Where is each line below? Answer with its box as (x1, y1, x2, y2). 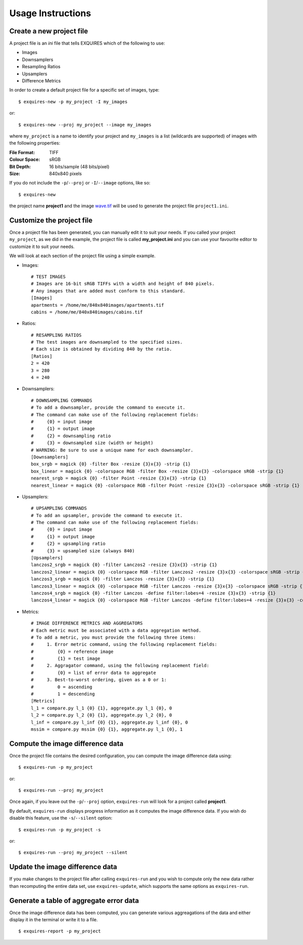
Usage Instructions (9, 8, 91, 19)
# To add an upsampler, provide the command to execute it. (31, 512, 183, 518)
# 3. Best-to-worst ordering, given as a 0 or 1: (31, 677, 167, 683)
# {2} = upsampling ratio (31, 541, 106, 547)
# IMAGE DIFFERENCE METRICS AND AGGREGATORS (31, 621, 143, 626)
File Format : (9, 149, 35, 155)
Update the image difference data (9, 863, 117, 871)
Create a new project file (9, 27, 88, 35)
